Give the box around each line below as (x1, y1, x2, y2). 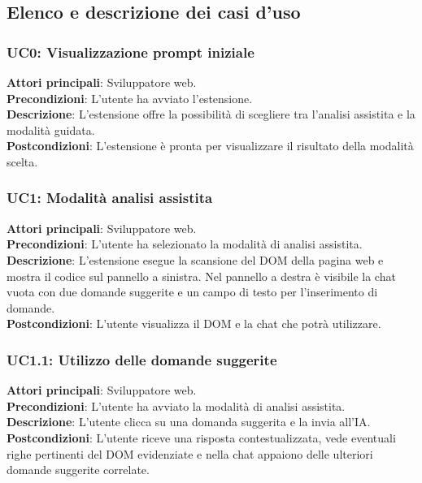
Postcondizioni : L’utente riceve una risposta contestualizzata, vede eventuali (7, 429, 396, 446)
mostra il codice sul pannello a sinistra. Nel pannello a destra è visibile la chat (7, 267, 396, 284)
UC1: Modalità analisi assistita (7, 188, 213, 208)
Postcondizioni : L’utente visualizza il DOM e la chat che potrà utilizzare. (7, 315, 381, 332)
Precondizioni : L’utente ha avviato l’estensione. (7, 89, 253, 106)
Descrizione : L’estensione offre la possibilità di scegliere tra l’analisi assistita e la (7, 106, 415, 123)
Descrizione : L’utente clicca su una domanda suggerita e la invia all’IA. (7, 413, 371, 430)
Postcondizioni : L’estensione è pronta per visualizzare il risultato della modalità (7, 137, 414, 154)
